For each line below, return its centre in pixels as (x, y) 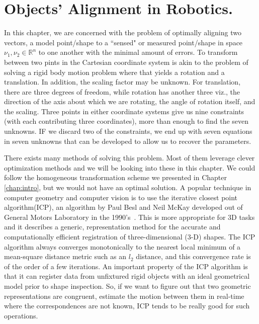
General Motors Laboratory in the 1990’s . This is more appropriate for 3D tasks (129, 217)
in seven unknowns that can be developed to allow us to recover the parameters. (128, 141)
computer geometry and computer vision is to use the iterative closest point (121, 197)
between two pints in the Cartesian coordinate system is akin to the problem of (126, 62)
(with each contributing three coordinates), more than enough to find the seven (126, 121)
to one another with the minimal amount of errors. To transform (138, 52)
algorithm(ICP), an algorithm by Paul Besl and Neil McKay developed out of (123, 207)
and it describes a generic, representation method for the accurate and (112, 227)
